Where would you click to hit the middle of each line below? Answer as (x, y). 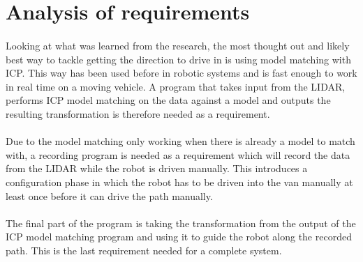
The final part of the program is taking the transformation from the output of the (181, 223)
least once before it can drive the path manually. (109, 195)
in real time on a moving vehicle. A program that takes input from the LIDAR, (176, 86)
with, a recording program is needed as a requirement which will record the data (178, 154)
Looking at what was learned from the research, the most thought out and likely (178, 45)
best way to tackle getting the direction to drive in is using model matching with (178, 59)
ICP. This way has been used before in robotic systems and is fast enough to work (181, 73)
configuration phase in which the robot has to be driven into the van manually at (179, 182)
